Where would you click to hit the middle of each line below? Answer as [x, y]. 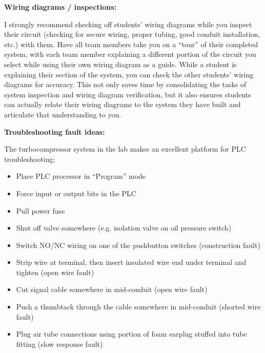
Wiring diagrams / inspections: [60, 7]
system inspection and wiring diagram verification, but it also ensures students [128, 94]
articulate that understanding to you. [63, 114]
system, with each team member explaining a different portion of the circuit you [130, 54]
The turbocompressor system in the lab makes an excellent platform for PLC [125, 149]
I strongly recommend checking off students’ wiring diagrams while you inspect [128, 24]
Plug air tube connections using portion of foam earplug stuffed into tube [131, 334]
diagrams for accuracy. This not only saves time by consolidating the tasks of [125, 84]
